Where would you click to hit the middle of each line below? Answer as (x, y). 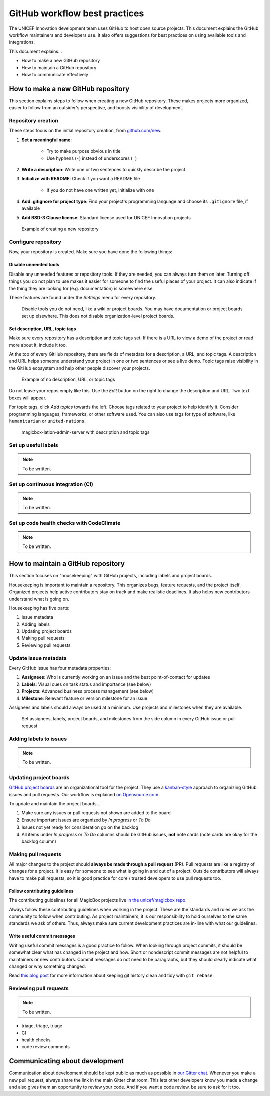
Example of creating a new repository (60, 229)
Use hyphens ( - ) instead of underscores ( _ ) (92, 158)
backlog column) (39, 841)
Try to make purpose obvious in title (84, 151)
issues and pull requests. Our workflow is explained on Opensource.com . (84, 794)
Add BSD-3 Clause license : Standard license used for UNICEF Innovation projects (106, 217)
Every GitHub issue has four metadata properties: (60, 668)
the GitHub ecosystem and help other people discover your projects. (80, 368)
